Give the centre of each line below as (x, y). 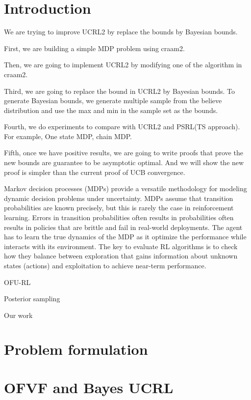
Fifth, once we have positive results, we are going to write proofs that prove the (124, 153)
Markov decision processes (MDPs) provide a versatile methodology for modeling (125, 188)
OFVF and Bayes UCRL (89, 387)
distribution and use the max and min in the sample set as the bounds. (111, 110)
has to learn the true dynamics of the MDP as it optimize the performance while (125, 237)
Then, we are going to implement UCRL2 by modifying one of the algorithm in (123, 65)
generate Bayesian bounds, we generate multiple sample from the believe (113, 100)
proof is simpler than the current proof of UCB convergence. (95, 172)
